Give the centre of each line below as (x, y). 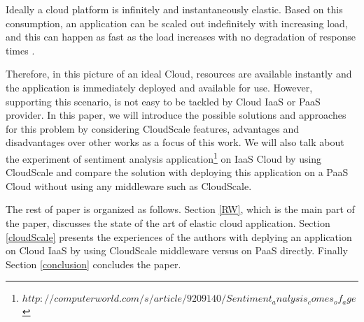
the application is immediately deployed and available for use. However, (159, 87)
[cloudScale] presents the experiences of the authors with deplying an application (179, 236)
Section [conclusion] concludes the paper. (93, 264)
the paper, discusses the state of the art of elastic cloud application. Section (168, 222)
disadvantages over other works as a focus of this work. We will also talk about (175, 142)
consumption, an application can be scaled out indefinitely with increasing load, (177, 23)
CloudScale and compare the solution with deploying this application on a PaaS (177, 172)
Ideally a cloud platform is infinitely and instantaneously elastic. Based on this (174, 9)
